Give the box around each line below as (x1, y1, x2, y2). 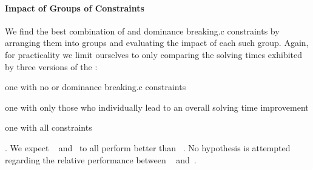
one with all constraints (5, 121, 92, 134)
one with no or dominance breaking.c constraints (5, 80, 186, 93)
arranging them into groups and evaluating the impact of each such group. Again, (5, 36, 309, 49)
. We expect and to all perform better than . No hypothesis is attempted (5, 141, 291, 154)
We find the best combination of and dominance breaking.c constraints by (5, 24, 280, 37)
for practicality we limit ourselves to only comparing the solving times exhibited (5, 48, 303, 60)
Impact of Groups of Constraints (5, 1, 144, 14)
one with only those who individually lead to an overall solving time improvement (5, 100, 309, 113)
